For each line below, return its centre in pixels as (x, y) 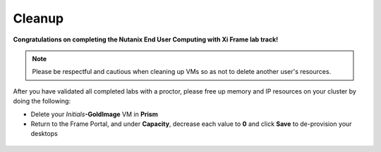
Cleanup (38, 18)
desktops (44, 134)
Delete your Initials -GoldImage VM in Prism (94, 114)
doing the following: (42, 101)
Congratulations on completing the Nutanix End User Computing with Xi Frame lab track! (146, 39)
